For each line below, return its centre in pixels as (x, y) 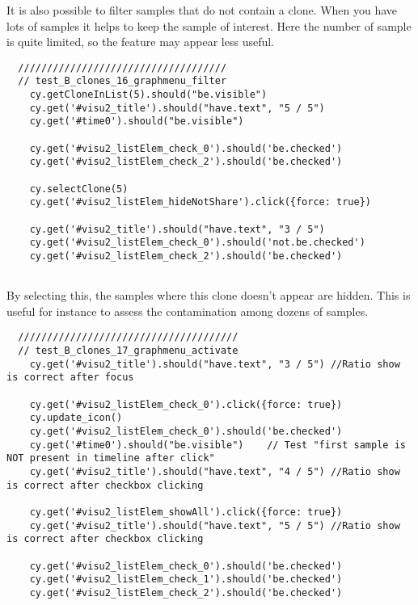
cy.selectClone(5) (79, 189)
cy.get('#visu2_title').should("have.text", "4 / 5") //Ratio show (215, 472)
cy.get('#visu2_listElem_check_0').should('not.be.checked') (197, 243)
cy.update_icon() (76, 418)
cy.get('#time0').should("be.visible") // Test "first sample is (217, 445)
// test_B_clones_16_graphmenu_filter (122, 81)
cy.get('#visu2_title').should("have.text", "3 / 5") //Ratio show (215, 364)
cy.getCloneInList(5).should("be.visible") (148, 95)
